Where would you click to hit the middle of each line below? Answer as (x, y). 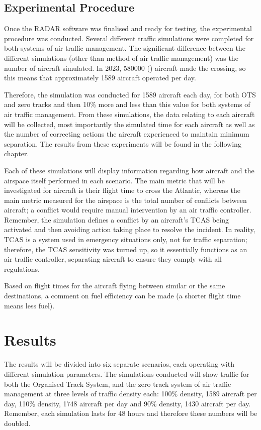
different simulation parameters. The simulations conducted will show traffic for (127, 373)
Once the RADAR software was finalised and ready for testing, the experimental (128, 28)
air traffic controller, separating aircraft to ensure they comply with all (113, 259)
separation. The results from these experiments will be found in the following (123, 143)
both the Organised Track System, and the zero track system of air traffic (118, 384)
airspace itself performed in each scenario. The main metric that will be (114, 180)
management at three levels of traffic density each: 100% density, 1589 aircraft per (130, 394)
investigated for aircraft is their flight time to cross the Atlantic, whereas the (122, 190)
